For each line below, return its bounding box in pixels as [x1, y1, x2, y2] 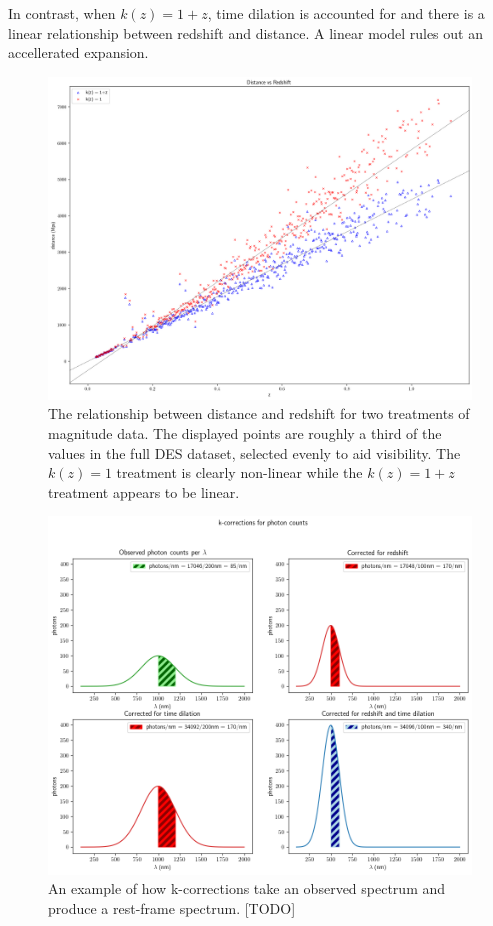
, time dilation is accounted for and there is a [207, 3, 485, 23]
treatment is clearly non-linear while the [116, 462, 363, 483]
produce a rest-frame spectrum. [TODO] [48, 898, 296, 919]
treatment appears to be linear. [48, 481, 240, 502]
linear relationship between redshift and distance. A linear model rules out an [8, 22, 483, 43]
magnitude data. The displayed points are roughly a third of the [48, 422, 442, 443]
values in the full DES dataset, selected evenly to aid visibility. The [48, 442, 461, 463]
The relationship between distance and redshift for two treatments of [48, 403, 470, 424]
